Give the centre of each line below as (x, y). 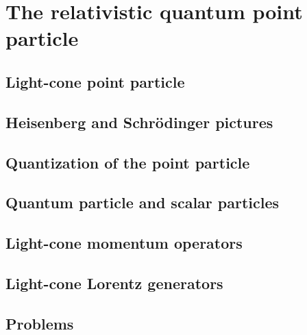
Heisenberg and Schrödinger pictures (139, 122)
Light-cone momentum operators (124, 243)
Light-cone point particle (95, 81)
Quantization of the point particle (128, 162)
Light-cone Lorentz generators (114, 283)
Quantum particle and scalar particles (143, 202)
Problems (40, 323)
